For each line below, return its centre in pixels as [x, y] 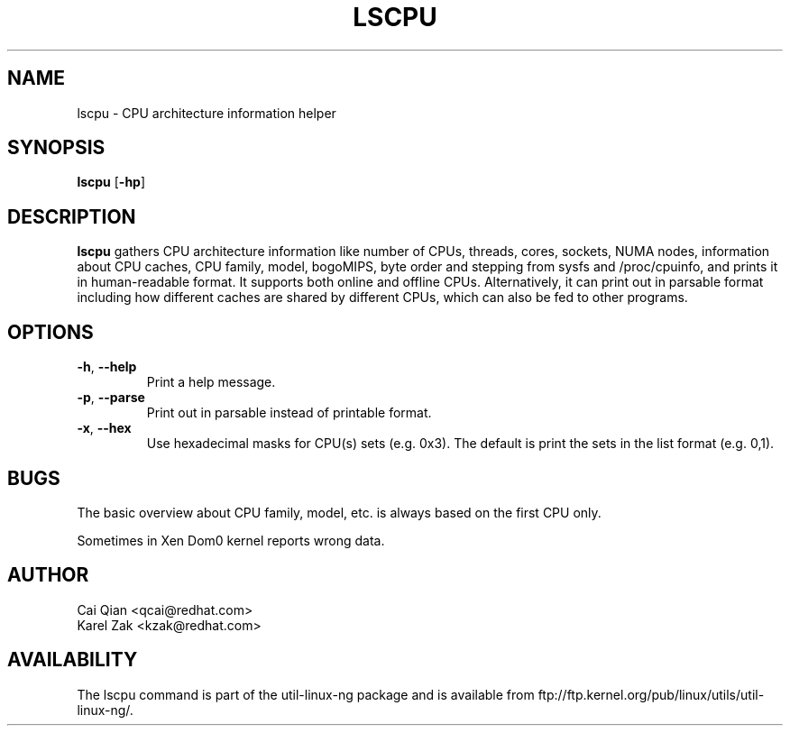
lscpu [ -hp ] [111, 182]
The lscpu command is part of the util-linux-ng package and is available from [306, 694]
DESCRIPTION [72, 216]
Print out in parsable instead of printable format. [289, 413]
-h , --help [107, 367]
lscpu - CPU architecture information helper [207, 113]
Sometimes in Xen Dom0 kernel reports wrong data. [231, 540]
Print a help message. [211, 382]
